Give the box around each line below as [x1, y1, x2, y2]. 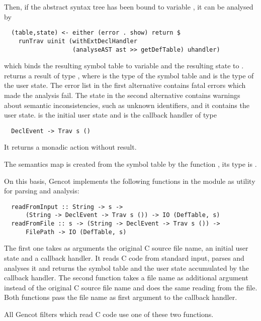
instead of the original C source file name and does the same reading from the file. [4, 282, 257, 292]
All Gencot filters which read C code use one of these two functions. [4, 308, 214, 319]
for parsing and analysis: [4, 185, 79, 196]
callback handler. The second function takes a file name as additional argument [4, 272, 248, 283]
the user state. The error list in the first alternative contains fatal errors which [4, 80, 246, 90]
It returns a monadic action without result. [4, 142, 137, 152]
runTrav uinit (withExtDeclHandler [18, 37, 137, 45]
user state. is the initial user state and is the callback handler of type [4, 110, 217, 120]
